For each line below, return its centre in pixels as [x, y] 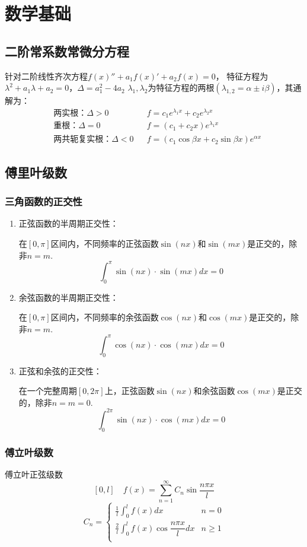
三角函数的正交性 [44, 201]
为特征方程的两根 [181, 88]
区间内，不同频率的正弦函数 [105, 244]
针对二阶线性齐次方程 [46, 76]
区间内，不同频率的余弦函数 [105, 317]
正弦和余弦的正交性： [60, 371]
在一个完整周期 [48, 391]
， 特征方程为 [242, 76]
